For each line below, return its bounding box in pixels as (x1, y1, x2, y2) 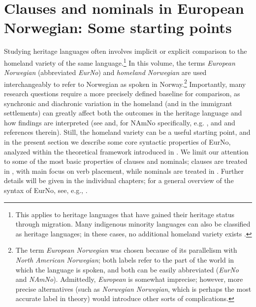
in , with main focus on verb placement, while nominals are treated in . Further (4, 165, 244, 176)
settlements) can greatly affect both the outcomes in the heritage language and (4, 108, 242, 118)
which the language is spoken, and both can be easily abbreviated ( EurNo (15, 264, 239, 274)
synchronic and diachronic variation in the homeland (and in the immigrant (4, 98, 232, 108)
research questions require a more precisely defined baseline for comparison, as (4, 88, 240, 98)
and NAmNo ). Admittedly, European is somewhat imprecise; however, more (15, 274, 243, 284)
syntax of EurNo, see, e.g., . (4, 185, 88, 195)
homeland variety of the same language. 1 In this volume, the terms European (4, 56, 235, 68)
